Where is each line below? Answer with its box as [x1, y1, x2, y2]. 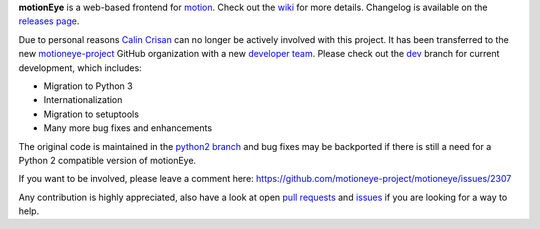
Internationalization [43, 94, 123, 106]
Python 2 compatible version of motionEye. [18, 154, 197, 166]
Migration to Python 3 [43, 80, 134, 92]
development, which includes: [18, 61, 142, 74]
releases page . [18, 15, 80, 27]
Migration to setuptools [43, 108, 140, 120]
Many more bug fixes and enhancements [43, 122, 213, 134]
